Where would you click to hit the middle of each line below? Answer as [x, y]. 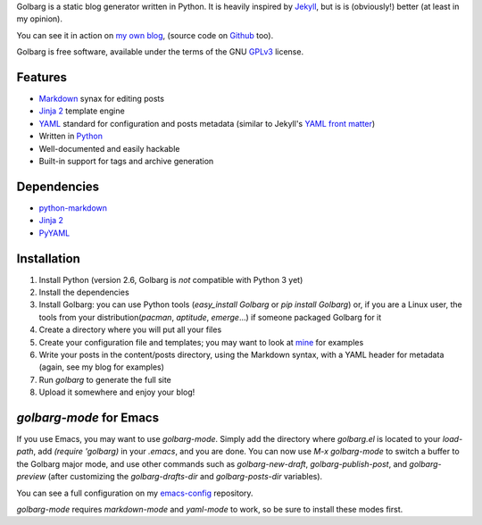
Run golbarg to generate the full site [105, 379]
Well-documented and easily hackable [109, 148]
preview [31, 477]
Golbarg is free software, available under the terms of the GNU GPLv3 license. [160, 52]
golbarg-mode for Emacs [88, 417]
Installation [48, 258]
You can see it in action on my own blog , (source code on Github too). [145, 35]
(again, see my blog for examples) [102, 367]
